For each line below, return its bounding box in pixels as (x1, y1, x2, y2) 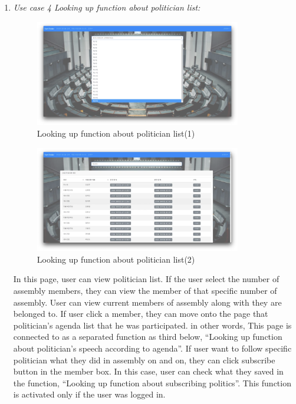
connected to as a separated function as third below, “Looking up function (13, 330, 282, 343)
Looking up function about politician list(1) (37, 127, 195, 139)
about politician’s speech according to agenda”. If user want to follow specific (13, 342, 292, 354)
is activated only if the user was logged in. (13, 388, 166, 400)
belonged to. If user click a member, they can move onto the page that (13, 307, 268, 320)
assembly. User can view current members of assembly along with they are (13, 296, 282, 308)
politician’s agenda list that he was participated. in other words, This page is (13, 319, 292, 331)
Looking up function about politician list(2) (37, 253, 195, 265)
